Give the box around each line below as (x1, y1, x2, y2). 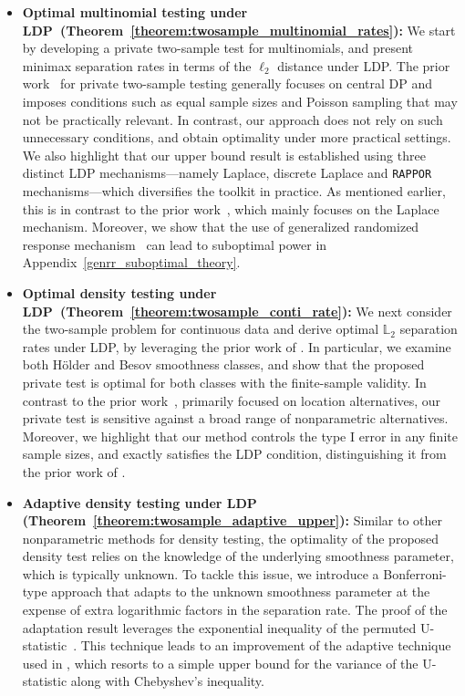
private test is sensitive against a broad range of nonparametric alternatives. (22, 409, 449, 428)
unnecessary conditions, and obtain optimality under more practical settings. (22, 128, 451, 147)
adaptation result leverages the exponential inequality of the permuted (22, 618, 417, 637)
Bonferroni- (383, 564, 447, 583)
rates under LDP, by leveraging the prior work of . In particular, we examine (22, 337, 451, 356)
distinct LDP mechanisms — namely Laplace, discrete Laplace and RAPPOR (22, 163, 432, 182)
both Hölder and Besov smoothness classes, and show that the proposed (22, 355, 425, 374)
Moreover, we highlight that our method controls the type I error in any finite (22, 426, 458, 445)
